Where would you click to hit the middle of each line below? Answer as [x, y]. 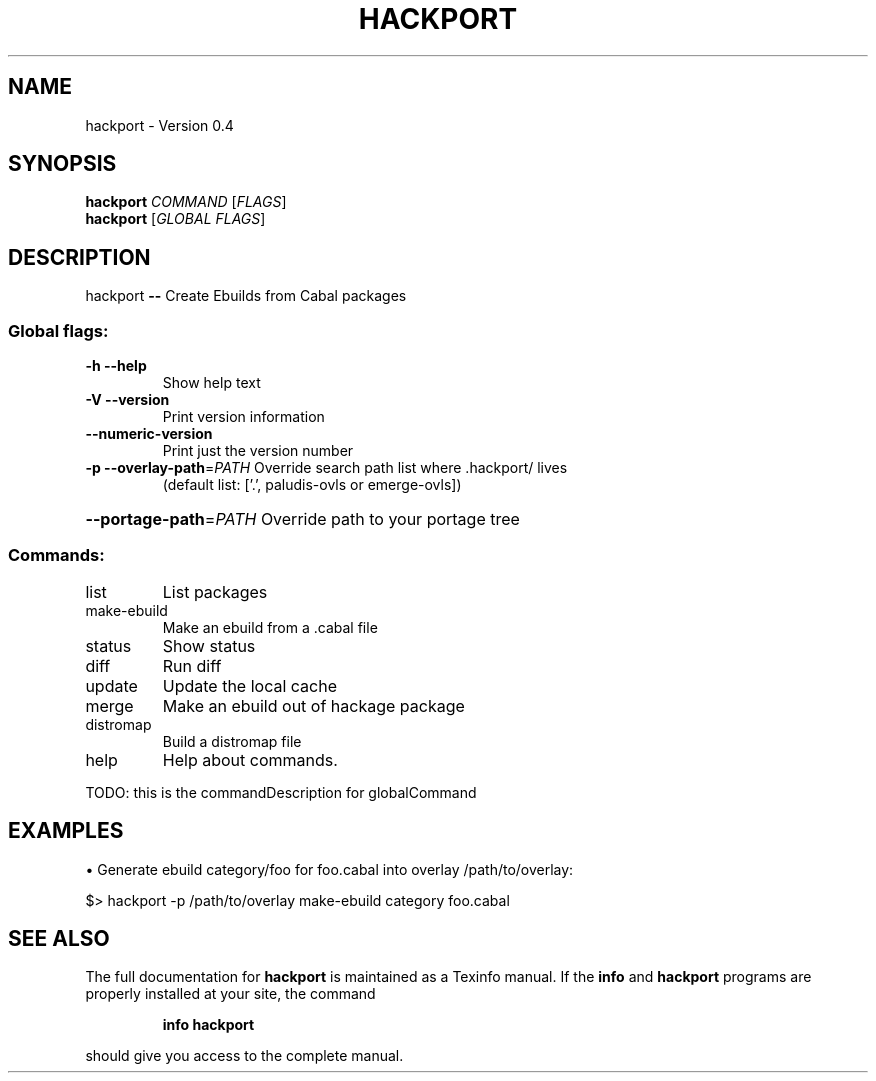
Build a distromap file [232, 741]
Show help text [211, 383]
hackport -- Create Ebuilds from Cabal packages [246, 296]
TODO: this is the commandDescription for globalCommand [281, 792]
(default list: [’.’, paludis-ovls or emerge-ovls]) [312, 485]
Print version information [243, 417]
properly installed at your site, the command [230, 994]
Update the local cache [250, 685]
